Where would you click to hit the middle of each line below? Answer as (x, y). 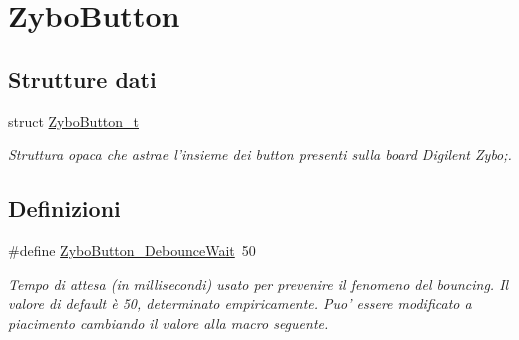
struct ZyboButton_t (74, 120)
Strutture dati (82, 78)
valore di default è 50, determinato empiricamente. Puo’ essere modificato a (240, 303)
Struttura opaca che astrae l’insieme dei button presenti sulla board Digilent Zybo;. (260, 154)
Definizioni (64, 208)
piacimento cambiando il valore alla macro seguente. (168, 322)
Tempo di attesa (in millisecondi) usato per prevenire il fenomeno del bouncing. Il (258, 283)
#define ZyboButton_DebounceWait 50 (132, 249)
